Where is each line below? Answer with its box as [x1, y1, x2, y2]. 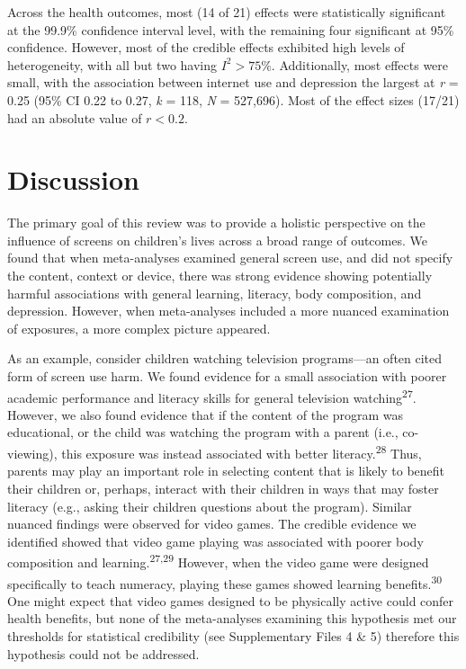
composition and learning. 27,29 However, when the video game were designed [7, 550, 429, 571]
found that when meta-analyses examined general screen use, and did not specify [7, 248, 453, 267]
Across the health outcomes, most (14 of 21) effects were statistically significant [7, 3, 446, 21]
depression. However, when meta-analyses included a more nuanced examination [7, 301, 450, 320]
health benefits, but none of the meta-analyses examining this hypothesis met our [7, 609, 457, 628]
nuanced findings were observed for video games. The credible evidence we [7, 514, 417, 533]
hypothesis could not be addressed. [7, 644, 200, 663]
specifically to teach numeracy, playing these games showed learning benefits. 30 [7, 571, 443, 593]
